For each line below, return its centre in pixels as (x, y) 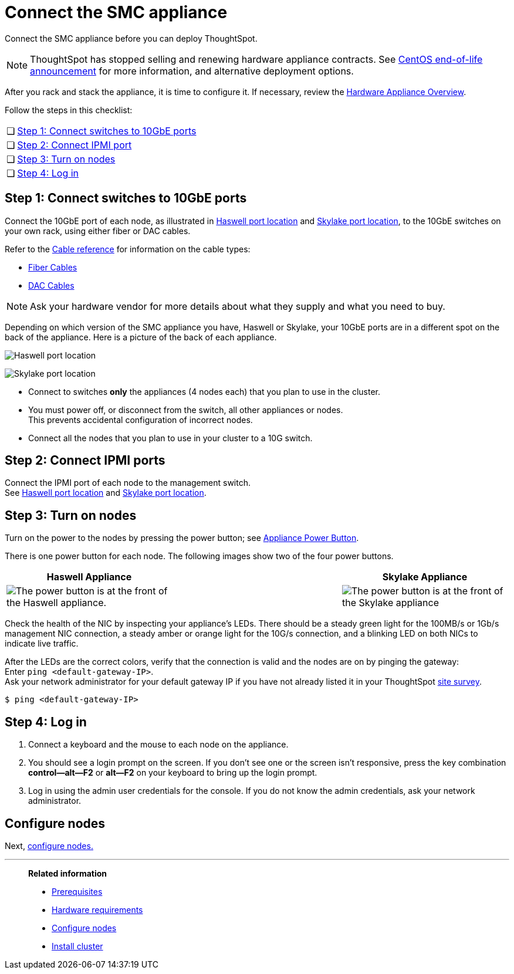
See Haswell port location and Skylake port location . (106, 493)
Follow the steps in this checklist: (69, 110)
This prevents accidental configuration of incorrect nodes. (141, 420)
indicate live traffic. (42, 644)
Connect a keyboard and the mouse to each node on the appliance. (158, 745)
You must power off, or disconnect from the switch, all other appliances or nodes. (186, 410)
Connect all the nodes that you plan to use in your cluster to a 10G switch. (170, 438)
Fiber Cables (53, 267)
